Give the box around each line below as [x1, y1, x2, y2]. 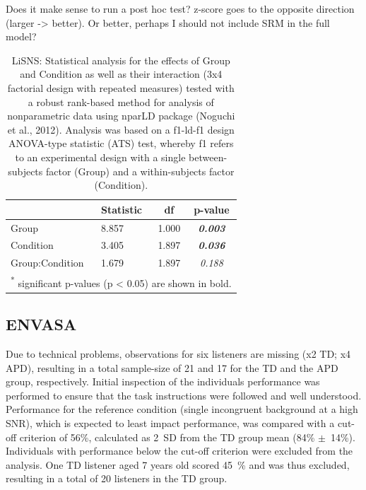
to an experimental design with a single [15, 149, 186, 164]
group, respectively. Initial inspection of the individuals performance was [6, 374, 320, 389]
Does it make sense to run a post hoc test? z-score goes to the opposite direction [6, 1, 355, 16]
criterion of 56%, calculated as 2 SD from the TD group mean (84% [19, 429, 315, 444]
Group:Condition [11, 255, 84, 270]
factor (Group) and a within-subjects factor [45, 163, 235, 178]
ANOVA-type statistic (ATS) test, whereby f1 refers [8, 136, 234, 151]
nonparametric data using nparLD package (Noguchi [7, 108, 235, 123]
